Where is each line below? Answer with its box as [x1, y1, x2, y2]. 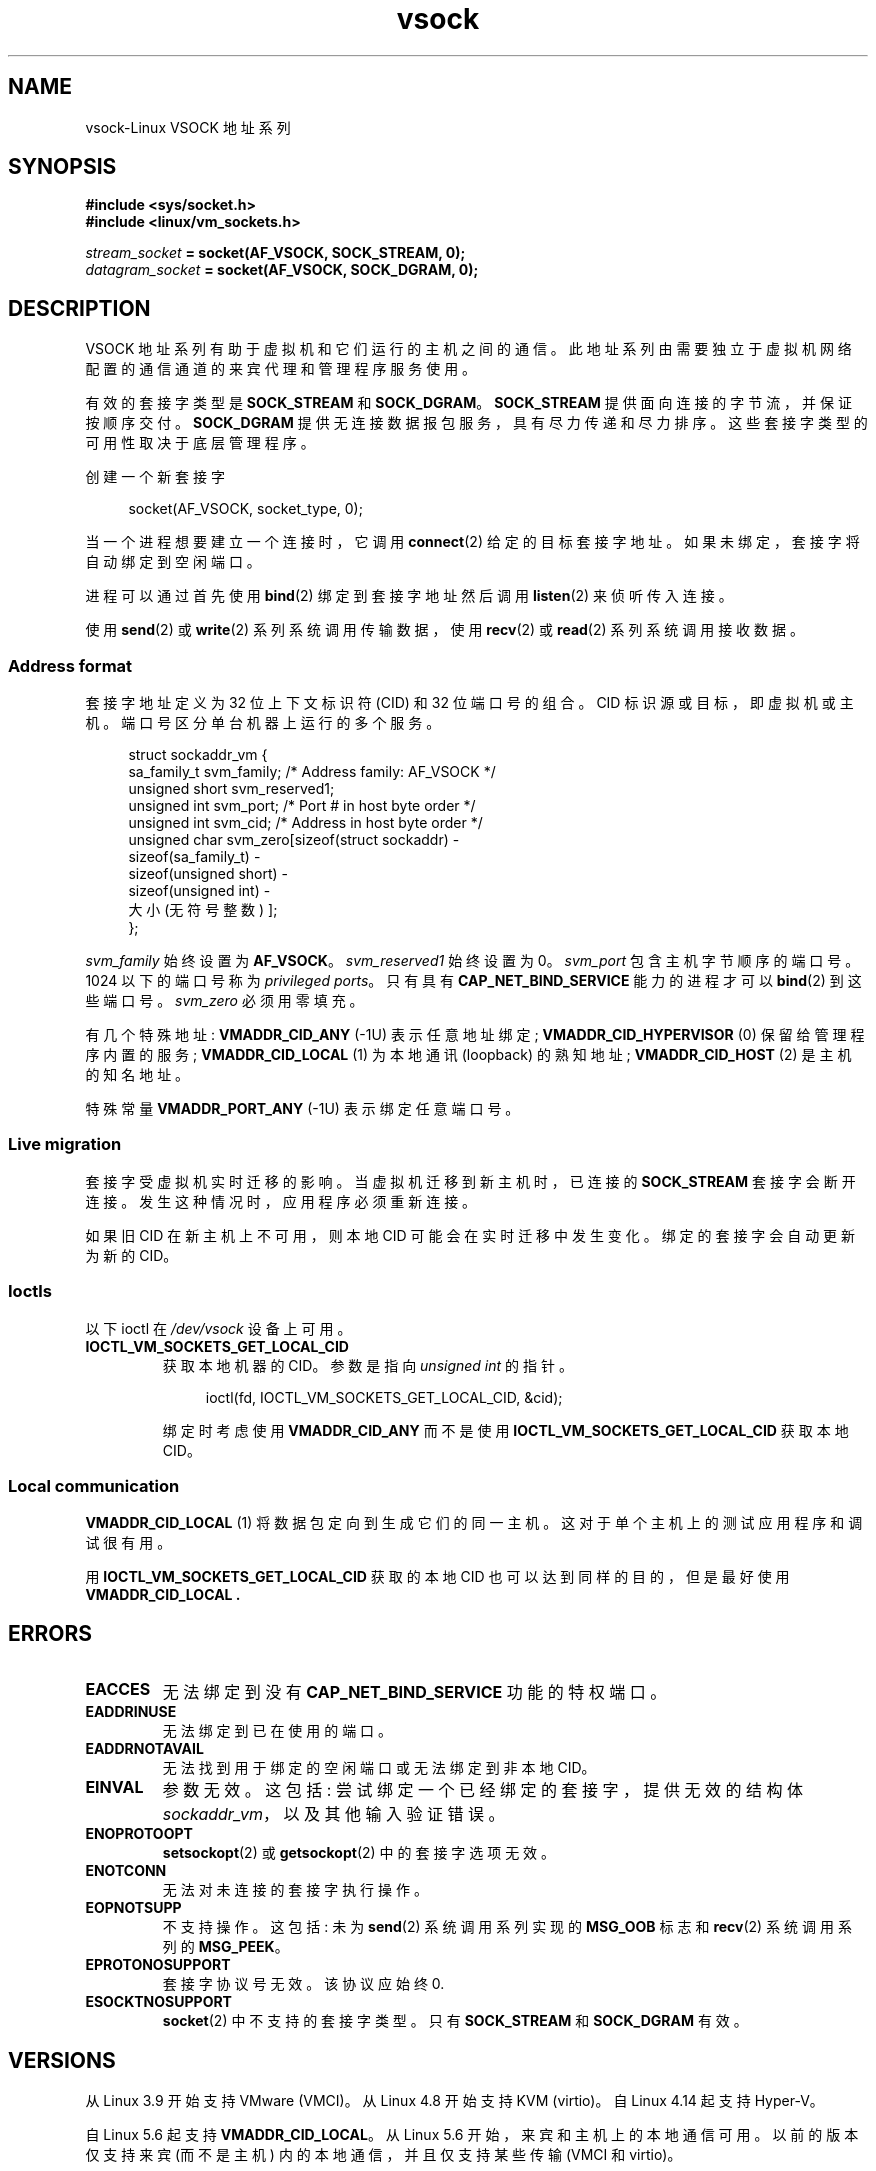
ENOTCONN [85, 1862, 167, 1880]
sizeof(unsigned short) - [128, 865, 289, 883]
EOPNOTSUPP [85, 1899, 182, 1917]
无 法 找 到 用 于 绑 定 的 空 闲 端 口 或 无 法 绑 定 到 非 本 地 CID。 [162, 1759, 596, 1777]
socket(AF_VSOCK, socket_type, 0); [128, 500, 363, 518]
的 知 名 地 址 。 [85, 1066, 190, 1084]
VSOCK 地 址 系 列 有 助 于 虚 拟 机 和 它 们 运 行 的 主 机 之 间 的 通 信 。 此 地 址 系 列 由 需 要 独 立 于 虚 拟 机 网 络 [85, 340, 852, 358]
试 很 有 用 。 [85, 1534, 172, 1552]
